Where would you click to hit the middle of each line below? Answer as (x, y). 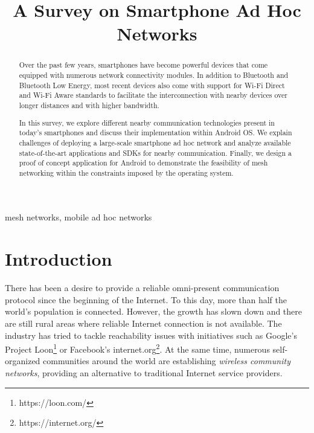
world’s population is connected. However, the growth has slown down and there (154, 311)
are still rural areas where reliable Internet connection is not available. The (143, 323)
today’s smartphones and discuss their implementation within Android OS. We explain (155, 133)
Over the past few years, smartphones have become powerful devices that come (143, 65)
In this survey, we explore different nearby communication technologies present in (147, 122)
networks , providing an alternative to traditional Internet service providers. (144, 373)
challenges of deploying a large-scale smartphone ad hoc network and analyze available (155, 142)
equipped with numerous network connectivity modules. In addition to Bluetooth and (154, 75)
